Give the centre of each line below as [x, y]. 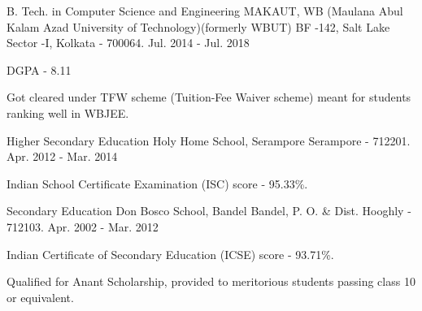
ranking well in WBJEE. [68, 112]
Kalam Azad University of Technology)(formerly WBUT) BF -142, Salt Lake [198, 26]
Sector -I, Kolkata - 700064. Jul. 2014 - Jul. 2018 [128, 43]
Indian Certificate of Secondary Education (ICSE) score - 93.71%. [170, 254]
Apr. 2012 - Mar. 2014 [62, 156]
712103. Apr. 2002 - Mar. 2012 [83, 226]
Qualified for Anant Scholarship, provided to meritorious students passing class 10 [211, 281]
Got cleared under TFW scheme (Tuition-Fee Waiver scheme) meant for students [209, 97]
